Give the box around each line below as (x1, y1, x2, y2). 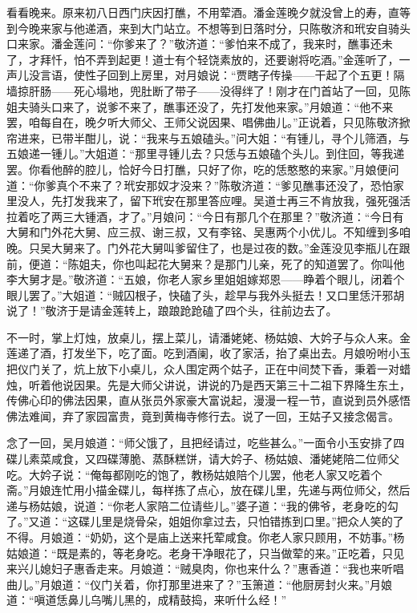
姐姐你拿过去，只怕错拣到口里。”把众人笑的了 (168, 513, 404, 530)
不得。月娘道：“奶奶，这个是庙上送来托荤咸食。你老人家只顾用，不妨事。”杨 (6, 529, 405, 545)
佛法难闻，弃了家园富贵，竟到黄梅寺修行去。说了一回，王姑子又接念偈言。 (6, 407, 399, 424)
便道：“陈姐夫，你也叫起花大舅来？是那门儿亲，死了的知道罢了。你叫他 (28, 255, 405, 272)
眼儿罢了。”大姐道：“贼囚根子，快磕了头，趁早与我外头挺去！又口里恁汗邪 (6, 286, 394, 303)
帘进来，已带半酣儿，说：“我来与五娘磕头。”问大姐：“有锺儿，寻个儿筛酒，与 (6, 129, 410, 146)
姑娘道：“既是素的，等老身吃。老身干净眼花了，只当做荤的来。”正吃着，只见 (6, 544, 405, 561)
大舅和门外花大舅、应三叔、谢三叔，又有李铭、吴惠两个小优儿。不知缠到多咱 (6, 224, 411, 240)
